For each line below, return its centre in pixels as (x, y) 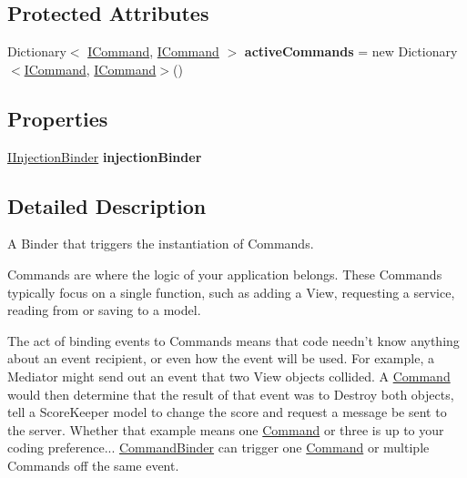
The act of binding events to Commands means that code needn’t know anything (233, 340)
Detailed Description (107, 205)
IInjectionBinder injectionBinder (105, 156)
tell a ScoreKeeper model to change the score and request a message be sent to (227, 412)
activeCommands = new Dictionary (351, 51)
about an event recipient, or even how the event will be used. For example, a (221, 358)
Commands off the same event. (93, 465)
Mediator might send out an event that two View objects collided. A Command (229, 376)
